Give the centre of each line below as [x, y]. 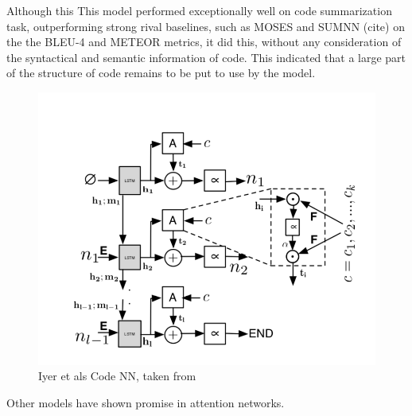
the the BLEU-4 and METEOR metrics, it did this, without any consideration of [204, 42]
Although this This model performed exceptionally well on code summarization [199, 10]
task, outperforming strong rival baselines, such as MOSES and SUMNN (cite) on [206, 26]
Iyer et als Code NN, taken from [117, 376]
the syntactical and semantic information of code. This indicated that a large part [206, 57]
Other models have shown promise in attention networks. [146, 402]
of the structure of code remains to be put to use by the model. [161, 73]
